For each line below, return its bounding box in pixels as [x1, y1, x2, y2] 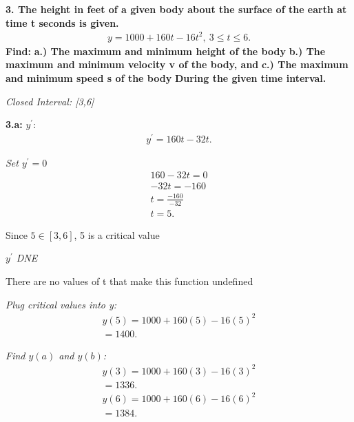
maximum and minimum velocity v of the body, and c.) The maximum [6, 57, 348, 72]
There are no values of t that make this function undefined [6, 274, 253, 288]
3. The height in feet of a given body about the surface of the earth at [6, 2, 347, 16]
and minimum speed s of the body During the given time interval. [6, 70, 326, 85]
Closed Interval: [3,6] [6, 94, 94, 108]
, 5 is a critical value [74, 227, 160, 242]
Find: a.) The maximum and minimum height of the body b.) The [6, 43, 326, 58]
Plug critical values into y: [6, 297, 117, 311]
